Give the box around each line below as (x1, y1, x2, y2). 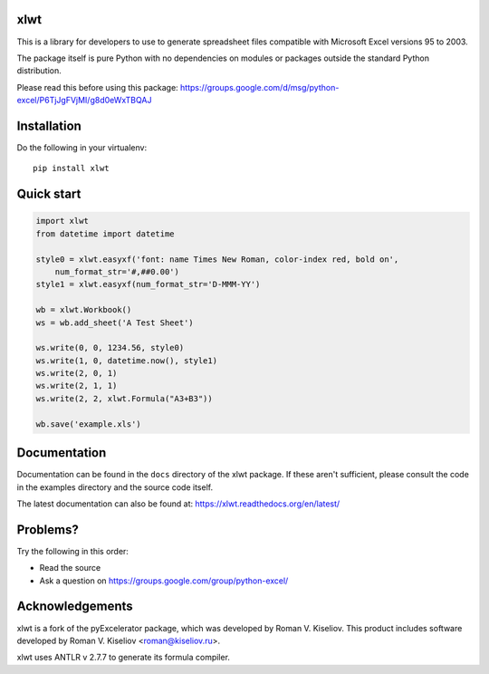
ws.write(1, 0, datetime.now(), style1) (35, 355, 217, 366)
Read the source (39, 563, 101, 573)
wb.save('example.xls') (35, 419, 142, 429)
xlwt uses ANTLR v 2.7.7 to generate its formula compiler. (16, 652, 231, 663)
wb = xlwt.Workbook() (35, 304, 132, 315)
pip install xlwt (33, 163, 110, 174)
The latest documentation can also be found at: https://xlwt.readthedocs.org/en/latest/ (16, 498, 340, 509)
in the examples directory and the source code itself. (16, 481, 213, 493)
